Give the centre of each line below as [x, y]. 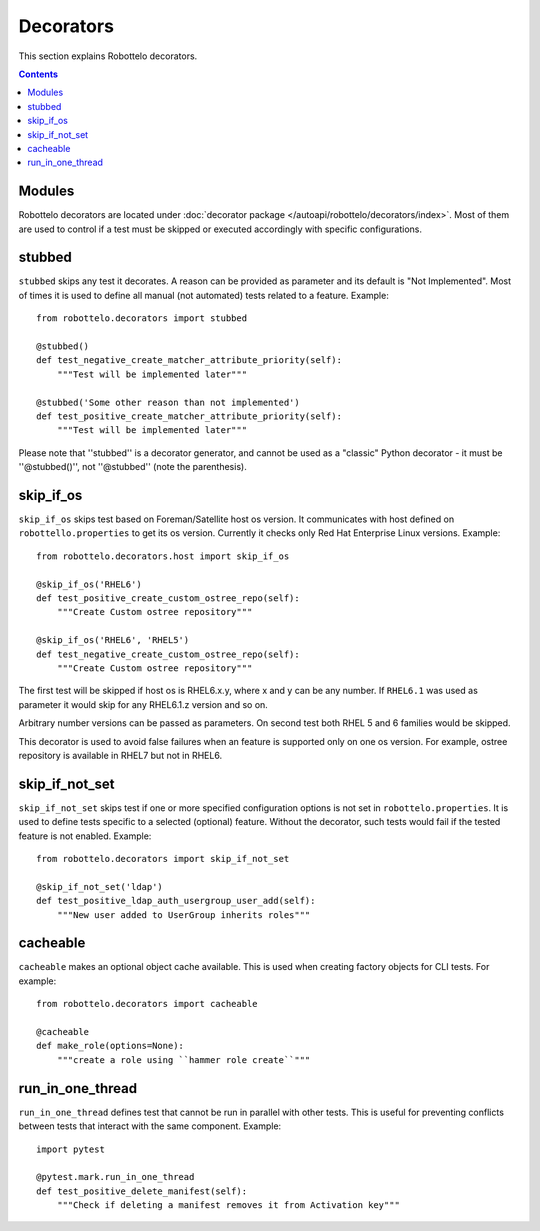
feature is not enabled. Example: [85, 836]
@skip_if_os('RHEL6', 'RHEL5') [113, 640]
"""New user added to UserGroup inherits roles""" [183, 914]
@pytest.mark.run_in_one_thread [115, 1177]
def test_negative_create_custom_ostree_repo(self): [168, 654]
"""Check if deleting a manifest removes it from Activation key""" [228, 1205]
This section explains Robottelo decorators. [108, 56]
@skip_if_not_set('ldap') [100, 886]
